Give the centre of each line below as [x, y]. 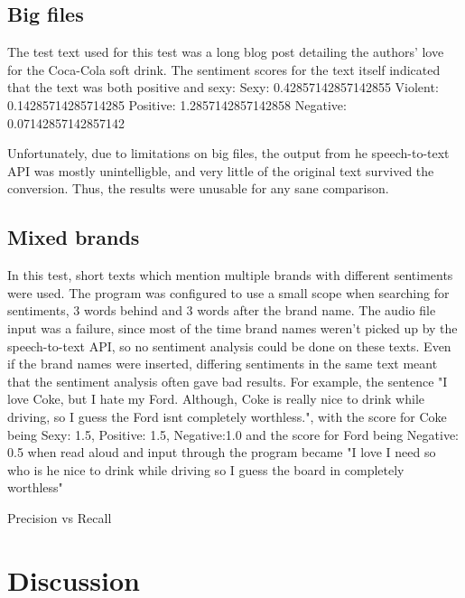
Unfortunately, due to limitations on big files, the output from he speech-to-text [228, 153]
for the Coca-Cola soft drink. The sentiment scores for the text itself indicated [224, 69]
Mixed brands [74, 237]
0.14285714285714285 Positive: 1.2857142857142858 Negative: [177, 104]
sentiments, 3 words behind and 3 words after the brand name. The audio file [222, 310]
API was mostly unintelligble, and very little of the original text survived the [221, 170]
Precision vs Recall [60, 517]
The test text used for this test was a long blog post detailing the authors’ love [226, 52]
